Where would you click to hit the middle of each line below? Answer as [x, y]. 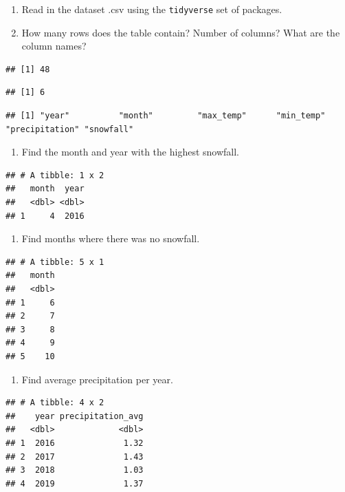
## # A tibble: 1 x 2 [55, 175]
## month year [45, 189]
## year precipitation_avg [75, 416]
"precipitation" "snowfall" [70, 129]
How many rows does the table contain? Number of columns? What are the [181, 32]
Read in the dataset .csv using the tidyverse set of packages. [152, 9]
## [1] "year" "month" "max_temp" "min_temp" [166, 116]
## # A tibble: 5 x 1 [55, 262]
